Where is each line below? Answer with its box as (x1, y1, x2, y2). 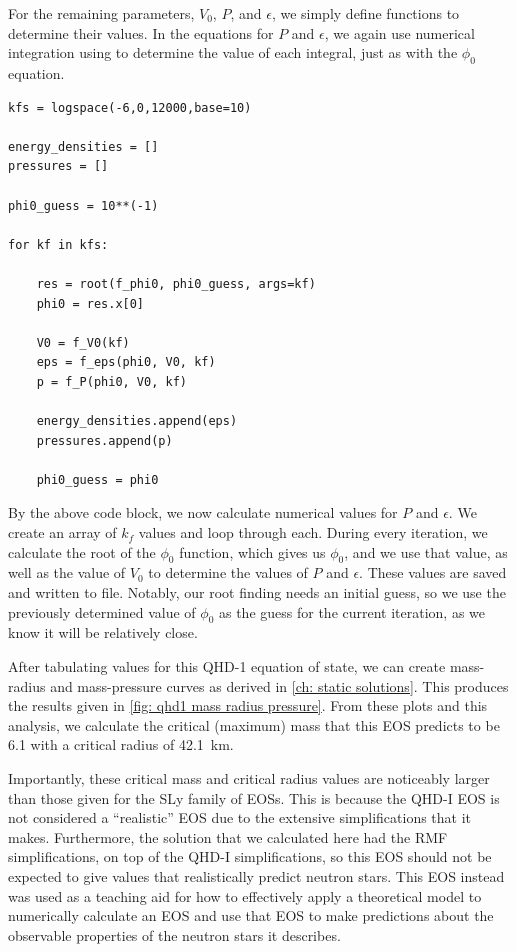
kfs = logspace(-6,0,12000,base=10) (8, 100, 252, 115)
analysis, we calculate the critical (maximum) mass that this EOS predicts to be (8, 714, 500, 735)
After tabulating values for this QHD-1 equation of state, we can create (8, 656, 446, 677)
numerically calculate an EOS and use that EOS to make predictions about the (8, 905, 494, 926)
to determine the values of (148, 562, 308, 583)
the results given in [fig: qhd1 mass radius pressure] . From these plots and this (8, 695, 488, 716)
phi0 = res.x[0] (36, 296, 145, 311)
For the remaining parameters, (8, 3, 195, 23)
